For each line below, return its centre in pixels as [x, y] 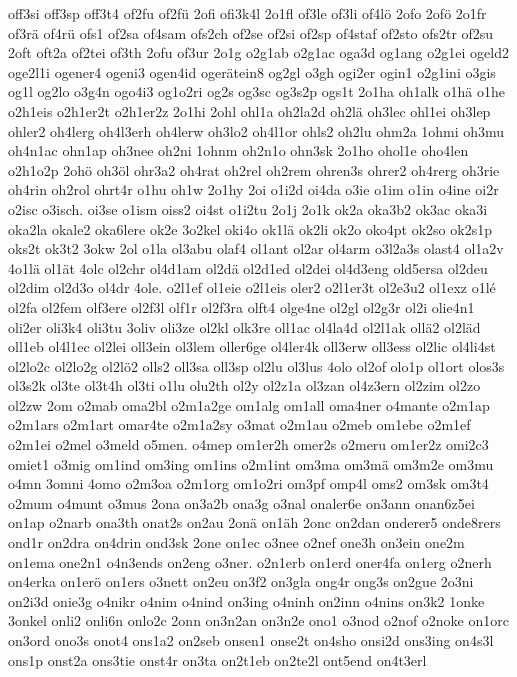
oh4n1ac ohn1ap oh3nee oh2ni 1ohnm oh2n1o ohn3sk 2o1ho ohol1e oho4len [238, 150]
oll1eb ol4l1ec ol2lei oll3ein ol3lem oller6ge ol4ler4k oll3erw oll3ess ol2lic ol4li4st [252, 346]
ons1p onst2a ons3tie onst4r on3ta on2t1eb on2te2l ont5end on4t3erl [217, 659]
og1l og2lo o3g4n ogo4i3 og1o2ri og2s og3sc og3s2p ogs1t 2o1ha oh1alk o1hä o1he [256, 91]
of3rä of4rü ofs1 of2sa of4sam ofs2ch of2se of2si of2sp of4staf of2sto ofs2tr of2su [251, 32]
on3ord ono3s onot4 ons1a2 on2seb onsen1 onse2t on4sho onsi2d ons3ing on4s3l [251, 640]
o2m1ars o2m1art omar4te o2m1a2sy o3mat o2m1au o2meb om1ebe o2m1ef [239, 424]
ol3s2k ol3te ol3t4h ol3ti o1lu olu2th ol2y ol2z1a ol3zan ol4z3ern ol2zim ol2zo [244, 385]
